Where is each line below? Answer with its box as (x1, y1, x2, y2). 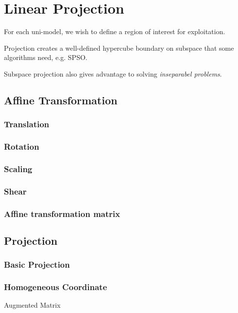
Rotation (4, 140, 39, 153)
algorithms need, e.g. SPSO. (4, 52, 88, 62)
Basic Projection (4, 258, 70, 271)
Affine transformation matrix (4, 207, 120, 219)
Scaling (4, 162, 33, 175)
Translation (4, 118, 50, 130)
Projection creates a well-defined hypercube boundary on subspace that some (4, 42, 234, 53)
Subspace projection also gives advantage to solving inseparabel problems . (4, 68, 222, 78)
